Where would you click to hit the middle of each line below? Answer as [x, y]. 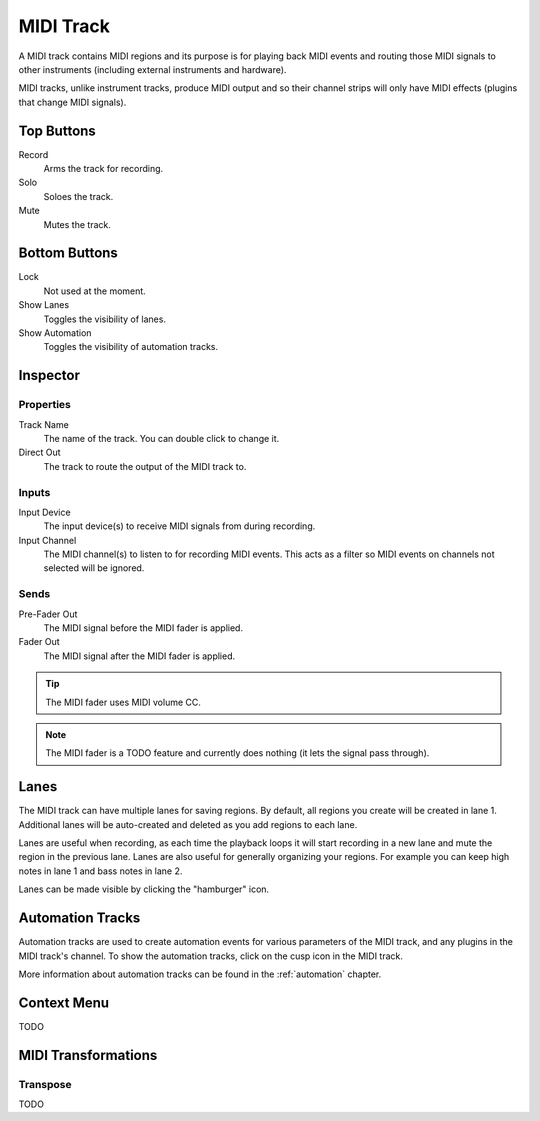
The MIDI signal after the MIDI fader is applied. [139, 656]
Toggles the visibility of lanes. [105, 319]
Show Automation [55, 333]
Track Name [43, 424]
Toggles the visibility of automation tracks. [131, 347]
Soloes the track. [78, 196]
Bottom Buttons [68, 253]
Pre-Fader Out [48, 614]
